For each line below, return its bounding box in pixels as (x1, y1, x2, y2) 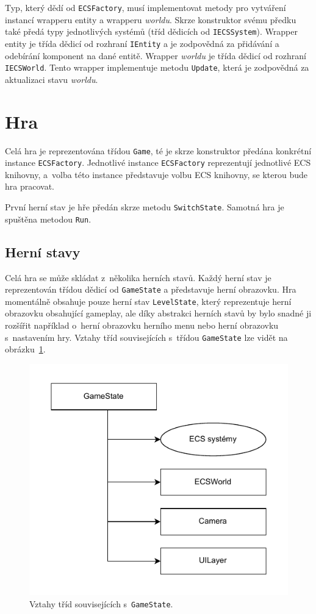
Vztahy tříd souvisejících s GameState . (29, 597, 173, 610)
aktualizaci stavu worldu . (5, 73, 98, 85)
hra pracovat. (5, 180, 54, 193)
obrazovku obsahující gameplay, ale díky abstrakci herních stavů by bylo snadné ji (5, 307, 312, 319)
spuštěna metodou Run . (5, 212, 92, 225)
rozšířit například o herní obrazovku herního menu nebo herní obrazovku (5, 319, 279, 332)
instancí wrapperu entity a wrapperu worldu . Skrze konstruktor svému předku (5, 13, 296, 26)
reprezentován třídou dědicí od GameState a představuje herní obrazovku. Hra (5, 283, 296, 296)
